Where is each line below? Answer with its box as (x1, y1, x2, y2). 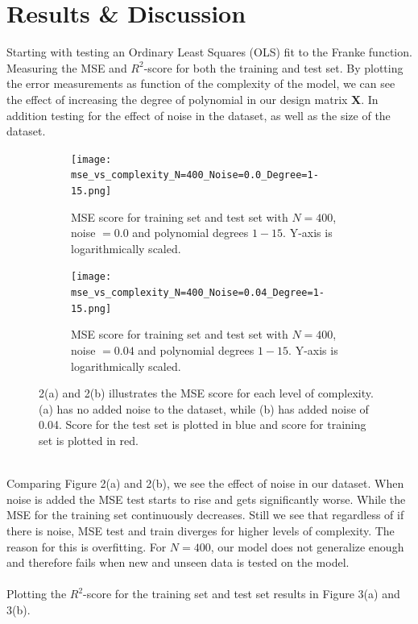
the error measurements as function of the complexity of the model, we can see (6, 75, 395, 92)
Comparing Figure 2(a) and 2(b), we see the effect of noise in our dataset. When (6, 475, 404, 492)
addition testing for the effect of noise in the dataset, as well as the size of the (6, 106, 391, 123)
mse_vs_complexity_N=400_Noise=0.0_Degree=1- (71, 169, 319, 181)
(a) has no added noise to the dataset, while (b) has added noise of (39, 400, 369, 417)
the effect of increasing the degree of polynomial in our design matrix (6, 90, 348, 107)
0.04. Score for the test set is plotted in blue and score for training (39, 416, 366, 433)
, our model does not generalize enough (210, 538, 404, 555)
